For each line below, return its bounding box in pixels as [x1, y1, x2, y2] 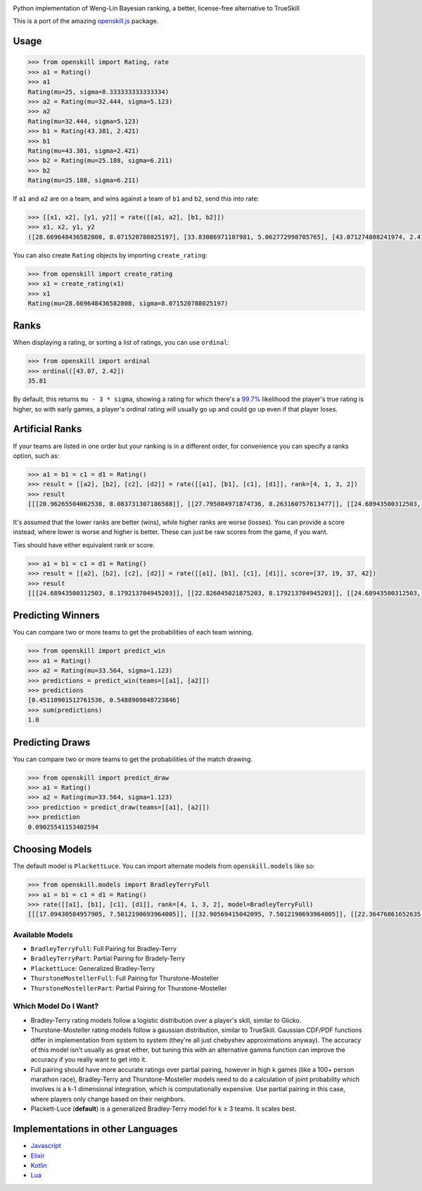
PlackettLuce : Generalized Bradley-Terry [30, 964, 155, 972]
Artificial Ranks [13, 423, 82, 435]
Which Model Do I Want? [13, 1001, 98, 1011]
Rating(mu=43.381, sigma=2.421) [27, 146, 140, 155]
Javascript [30, 1142, 61, 1150]
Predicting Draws [13, 736, 91, 749]
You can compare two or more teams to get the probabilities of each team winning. [13, 628, 253, 637]
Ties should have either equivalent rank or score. [13, 540, 155, 549]
